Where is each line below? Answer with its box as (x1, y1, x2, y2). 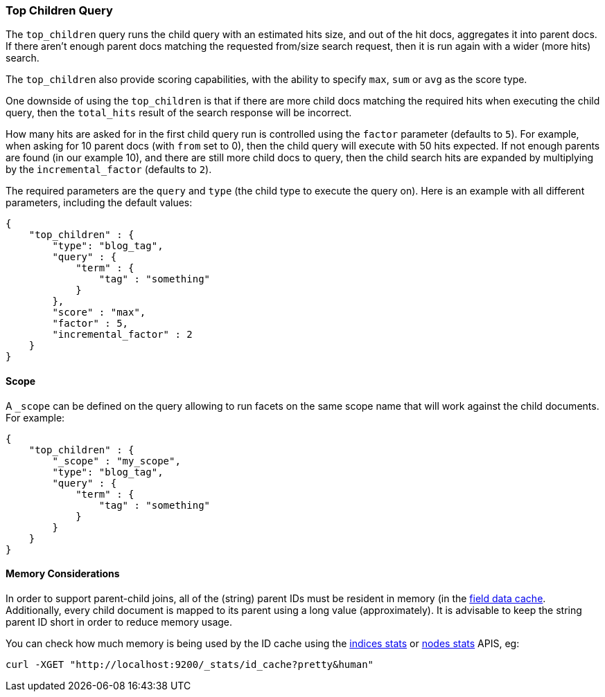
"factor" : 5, (52, 318, 129, 329)
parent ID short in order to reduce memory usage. (6, 615, 233, 628)
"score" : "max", (52, 307, 146, 318)
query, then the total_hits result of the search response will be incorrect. (6, 107, 352, 119)
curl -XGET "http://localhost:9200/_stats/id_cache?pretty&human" (6, 658, 374, 670)
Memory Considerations (6, 568, 120, 580)
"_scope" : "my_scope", (52, 455, 181, 467)
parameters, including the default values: (6, 197, 193, 209)
